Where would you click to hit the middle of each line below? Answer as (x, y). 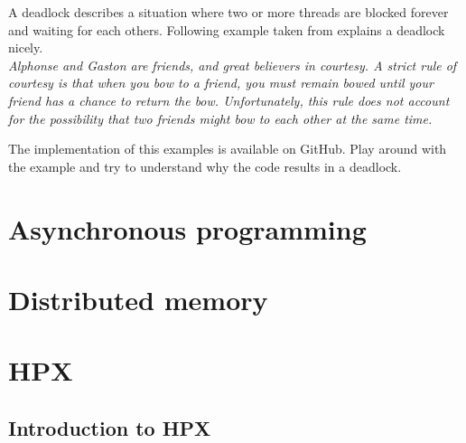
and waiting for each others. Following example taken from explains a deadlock (227, 29)
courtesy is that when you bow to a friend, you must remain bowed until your (221, 83)
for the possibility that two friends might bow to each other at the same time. (220, 118)
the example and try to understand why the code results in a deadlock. (205, 166)
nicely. (26, 47)
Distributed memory (138, 299)
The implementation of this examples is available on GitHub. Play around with (228, 149)
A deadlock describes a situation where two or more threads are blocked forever (228, 12)
